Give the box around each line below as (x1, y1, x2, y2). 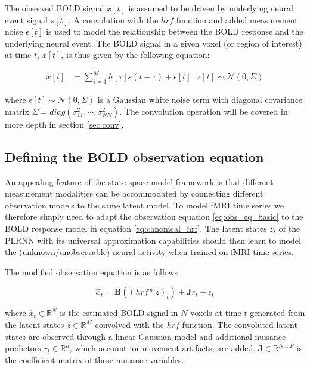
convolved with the (95, 318, 164, 331)
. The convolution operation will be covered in (119, 105, 288, 117)
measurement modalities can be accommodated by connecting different (5, 187, 263, 200)
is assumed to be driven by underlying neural (128, 2, 293, 14)
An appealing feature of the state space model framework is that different (5, 175, 274, 188)
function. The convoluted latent (182, 318, 297, 331)
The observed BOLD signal (5, 2, 104, 14)
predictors (5, 342, 41, 354)
